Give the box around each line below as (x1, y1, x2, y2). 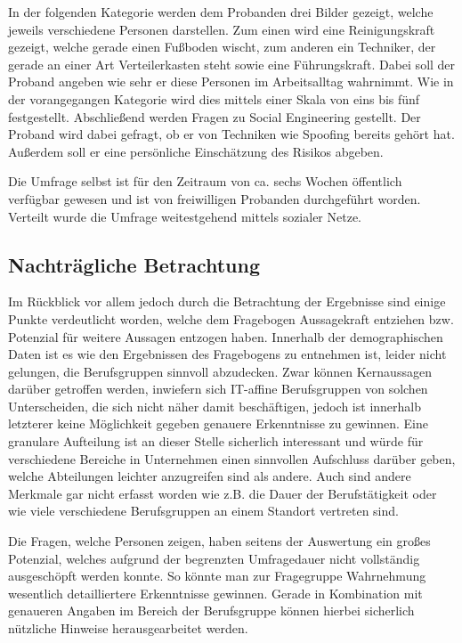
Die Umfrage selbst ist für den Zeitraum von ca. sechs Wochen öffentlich (8, 172, 402, 191)
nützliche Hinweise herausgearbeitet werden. (8, 619, 248, 638)
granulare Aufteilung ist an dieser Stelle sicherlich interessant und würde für (8, 432, 424, 451)
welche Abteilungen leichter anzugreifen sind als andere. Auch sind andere (8, 467, 411, 485)
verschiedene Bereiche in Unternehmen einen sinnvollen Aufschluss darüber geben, (8, 449, 456, 468)
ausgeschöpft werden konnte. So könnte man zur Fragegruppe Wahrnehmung (8, 566, 426, 585)
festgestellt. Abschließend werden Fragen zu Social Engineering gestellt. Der (8, 107, 421, 126)
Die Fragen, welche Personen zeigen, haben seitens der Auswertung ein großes (8, 532, 431, 550)
